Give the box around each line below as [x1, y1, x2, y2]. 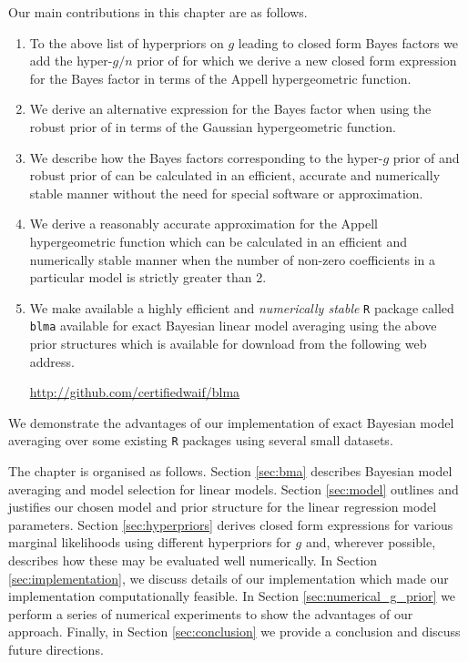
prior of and [392, 148, 460, 167]
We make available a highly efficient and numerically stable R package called [29, 298, 454, 317]
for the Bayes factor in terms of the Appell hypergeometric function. [29, 68, 412, 87]
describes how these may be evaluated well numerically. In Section [8, 551, 378, 570]
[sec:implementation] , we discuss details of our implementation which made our [8, 568, 449, 587]
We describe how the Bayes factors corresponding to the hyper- [29, 148, 383, 167]
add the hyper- [29, 51, 113, 70]
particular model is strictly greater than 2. [29, 268, 267, 287]
